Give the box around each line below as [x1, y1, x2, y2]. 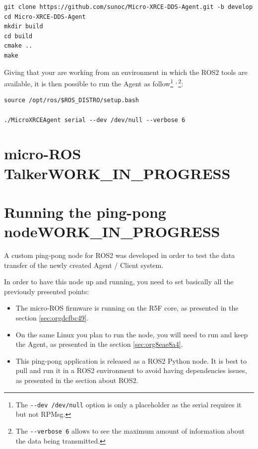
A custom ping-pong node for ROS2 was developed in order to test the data [4, 250, 235, 260]
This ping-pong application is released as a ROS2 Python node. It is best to [15, 355, 247, 366]
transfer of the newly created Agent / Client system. [4, 259, 164, 270]
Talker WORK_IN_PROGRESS [4, 163, 231, 183]
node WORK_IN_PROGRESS [4, 221, 220, 242]
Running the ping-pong [4, 201, 166, 222]
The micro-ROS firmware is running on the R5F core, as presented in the [15, 303, 239, 313]
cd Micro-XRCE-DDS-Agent [4, 13, 86, 20]
